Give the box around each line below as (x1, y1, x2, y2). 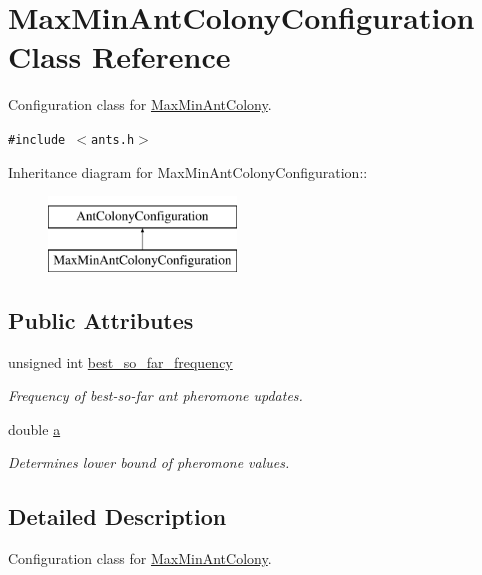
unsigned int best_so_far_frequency (8, 351, 233, 372)
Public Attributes (8, 304, 194, 335)
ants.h (91, 132, 135, 147)
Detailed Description (8, 501, 227, 532)
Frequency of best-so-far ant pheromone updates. (8, 385, 303, 406)
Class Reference (8, 36, 231, 77)
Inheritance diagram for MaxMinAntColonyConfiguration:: (8, 161, 368, 182)
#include (8, 132, 66, 147)
